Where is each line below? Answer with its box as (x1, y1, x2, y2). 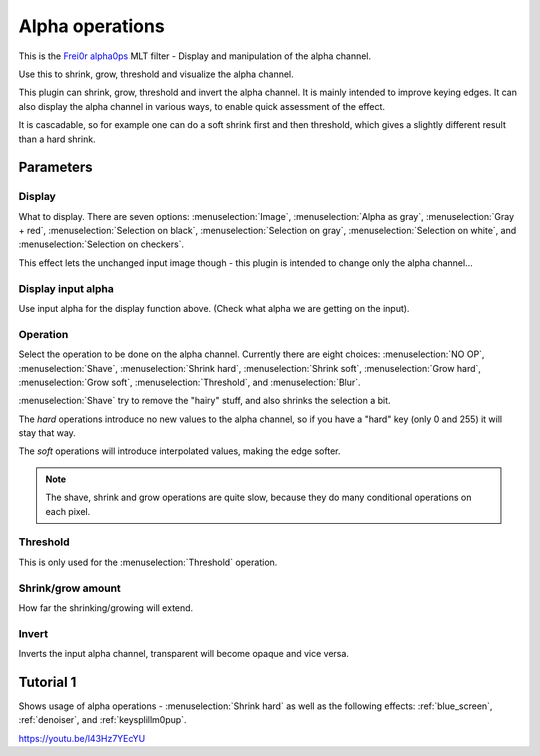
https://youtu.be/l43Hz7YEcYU (18, 732, 146, 744)
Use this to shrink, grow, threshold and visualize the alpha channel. (18, 68, 294, 80)
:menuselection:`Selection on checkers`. (18, 238, 185, 250)
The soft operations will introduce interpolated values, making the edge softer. (18, 445, 341, 457)
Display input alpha (18, 281, 115, 295)
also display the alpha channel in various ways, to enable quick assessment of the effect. (18, 100, 385, 112)
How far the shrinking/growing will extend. (18, 601, 194, 614)
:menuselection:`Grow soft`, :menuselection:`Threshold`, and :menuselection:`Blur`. (18, 376, 361, 388)
